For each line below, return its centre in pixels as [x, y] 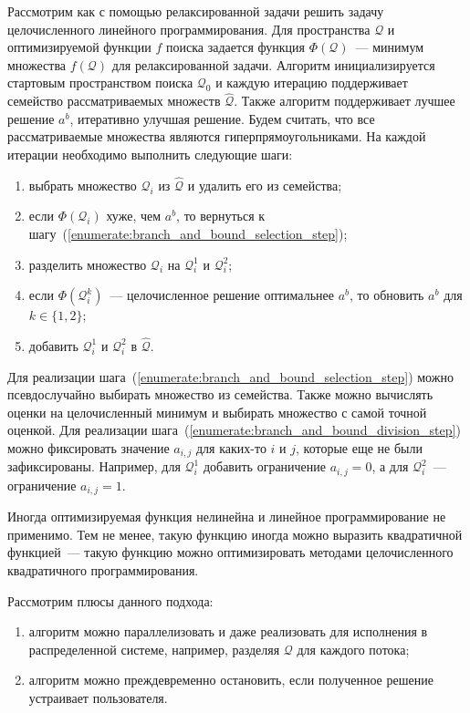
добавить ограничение [265, 466]
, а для [390, 466]
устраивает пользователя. [98, 698]
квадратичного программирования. [103, 570]
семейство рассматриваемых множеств [114, 101]
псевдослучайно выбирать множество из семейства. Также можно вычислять [220, 394]
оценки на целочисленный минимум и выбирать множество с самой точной [217, 412]
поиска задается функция [236, 47]
